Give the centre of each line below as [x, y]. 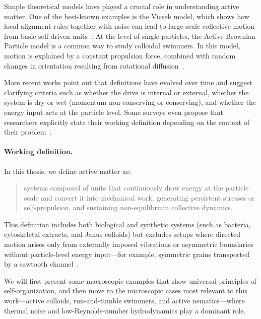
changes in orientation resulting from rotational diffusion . [94, 65]
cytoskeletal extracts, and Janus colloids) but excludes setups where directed [122, 234]
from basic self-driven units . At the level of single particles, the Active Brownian [130, 36]
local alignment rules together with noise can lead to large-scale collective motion [129, 26]
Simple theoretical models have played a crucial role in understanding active [122, 6]
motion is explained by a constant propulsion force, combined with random [120, 55]
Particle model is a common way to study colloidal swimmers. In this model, [122, 46]
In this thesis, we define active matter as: [68, 171]
